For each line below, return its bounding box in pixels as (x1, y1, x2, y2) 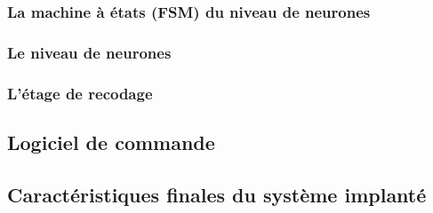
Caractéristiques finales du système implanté (7, 180, 427, 208)
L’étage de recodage (7, 82, 153, 104)
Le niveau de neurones (7, 41, 172, 63)
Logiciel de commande (7, 128, 215, 155)
